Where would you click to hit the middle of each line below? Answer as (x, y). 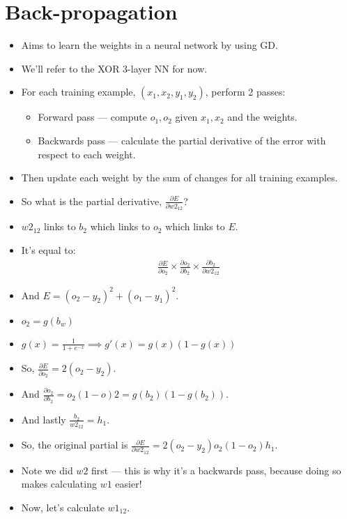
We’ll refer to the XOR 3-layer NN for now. (114, 68)
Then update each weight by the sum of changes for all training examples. (179, 178)
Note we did (47, 470)
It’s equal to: (48, 250)
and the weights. (262, 117)
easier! (129, 484)
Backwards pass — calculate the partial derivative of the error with (182, 140)
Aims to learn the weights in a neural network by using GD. (149, 45)
